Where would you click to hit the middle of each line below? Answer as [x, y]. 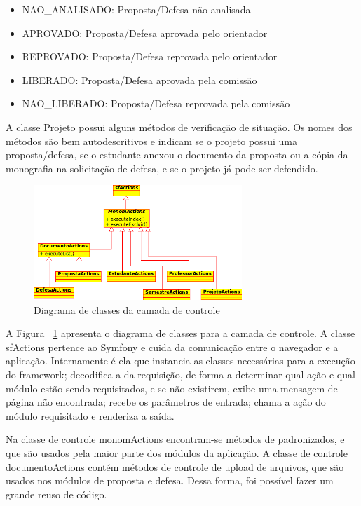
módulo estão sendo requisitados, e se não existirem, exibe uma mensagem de [172, 388]
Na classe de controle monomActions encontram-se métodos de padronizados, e [175, 439]
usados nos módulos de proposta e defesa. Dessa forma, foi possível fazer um [170, 480]
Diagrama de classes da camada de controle [127, 309]
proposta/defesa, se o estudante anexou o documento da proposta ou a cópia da [177, 155]
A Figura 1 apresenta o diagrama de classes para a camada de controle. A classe [180, 333]
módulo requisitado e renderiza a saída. [90, 415]
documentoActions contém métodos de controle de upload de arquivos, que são [175, 466]
